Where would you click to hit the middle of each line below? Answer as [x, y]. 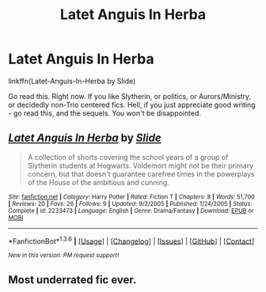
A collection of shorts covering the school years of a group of [128, 157]
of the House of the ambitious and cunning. [99, 182]
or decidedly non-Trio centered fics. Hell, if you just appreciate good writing [132, 104]
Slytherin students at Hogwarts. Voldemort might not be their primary [141, 165]
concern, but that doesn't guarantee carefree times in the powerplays [141, 174]
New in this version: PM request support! [64, 256]
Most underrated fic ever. [72, 280]
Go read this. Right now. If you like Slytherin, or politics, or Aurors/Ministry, [130, 96]
